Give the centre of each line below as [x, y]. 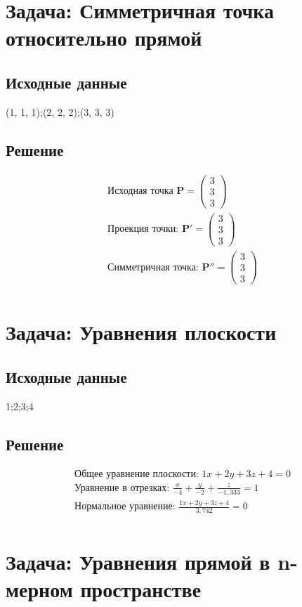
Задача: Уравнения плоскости [141, 332]
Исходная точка [140, 191]
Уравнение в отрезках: [122, 488]
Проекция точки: [143, 229]
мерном [39, 589]
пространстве [141, 589]
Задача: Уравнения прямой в [138, 562]
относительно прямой [104, 38]
